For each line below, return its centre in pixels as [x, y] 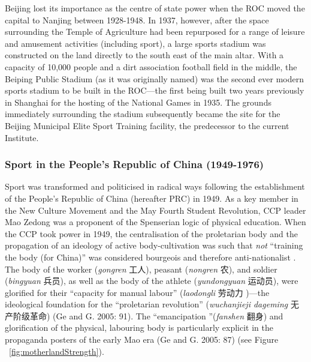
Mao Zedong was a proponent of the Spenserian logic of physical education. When [155, 222]
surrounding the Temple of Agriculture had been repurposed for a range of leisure [155, 32]
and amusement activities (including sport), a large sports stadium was [135, 43]
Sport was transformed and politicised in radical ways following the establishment [155, 186]
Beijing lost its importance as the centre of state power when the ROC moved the [155, 8]
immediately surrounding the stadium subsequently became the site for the [143, 114]
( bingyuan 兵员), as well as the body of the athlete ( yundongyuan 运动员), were [152, 281]
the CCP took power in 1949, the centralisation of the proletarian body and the [151, 233]
